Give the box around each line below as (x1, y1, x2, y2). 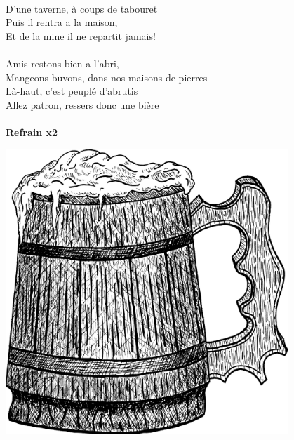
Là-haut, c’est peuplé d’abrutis (6, 84, 138, 98)
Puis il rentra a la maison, (6, 15, 118, 29)
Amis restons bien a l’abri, (6, 55, 119, 70)
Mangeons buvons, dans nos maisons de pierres (6, 69, 208, 84)
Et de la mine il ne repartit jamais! (6, 28, 156, 43)
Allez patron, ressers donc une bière (6, 97, 159, 112)
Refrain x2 (6, 124, 58, 139)
